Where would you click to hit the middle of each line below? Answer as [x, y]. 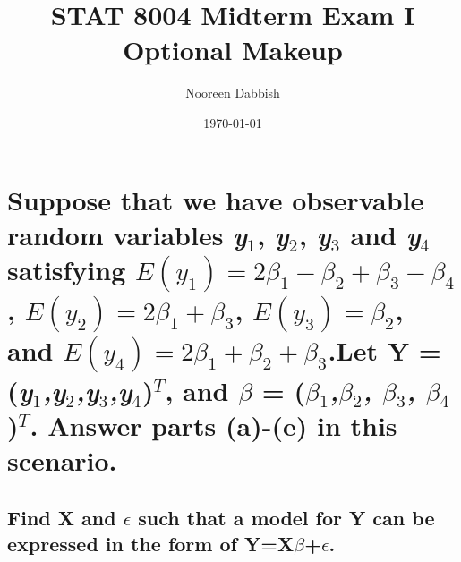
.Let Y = [384, 349]
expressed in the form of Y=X [151, 544]
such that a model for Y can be [286, 517]
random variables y [127, 234]
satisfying [67, 269]
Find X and [62, 517]
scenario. [62, 460]
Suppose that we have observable [216, 199]
